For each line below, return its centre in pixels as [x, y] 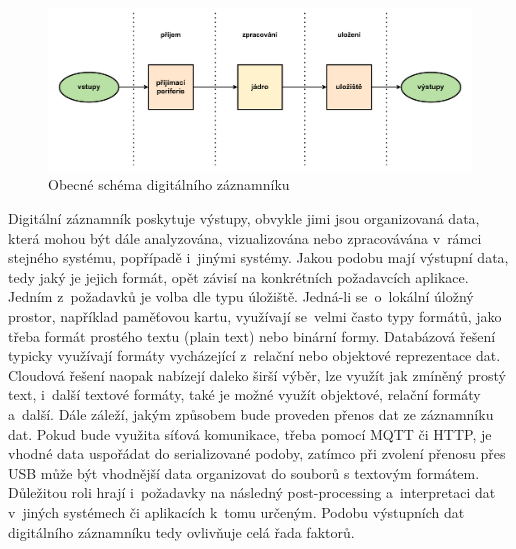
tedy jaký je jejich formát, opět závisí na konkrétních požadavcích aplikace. [238, 276]
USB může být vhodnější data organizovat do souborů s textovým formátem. [244, 472]
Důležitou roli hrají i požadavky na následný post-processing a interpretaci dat [252, 492]
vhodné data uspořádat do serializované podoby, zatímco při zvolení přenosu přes [257, 453]
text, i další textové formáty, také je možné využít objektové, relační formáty [244, 394]
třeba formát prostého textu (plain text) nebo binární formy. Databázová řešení [252, 335]
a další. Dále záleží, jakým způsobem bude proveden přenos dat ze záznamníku [251, 414]
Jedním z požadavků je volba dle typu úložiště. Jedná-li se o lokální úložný [241, 296]
